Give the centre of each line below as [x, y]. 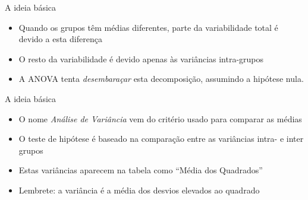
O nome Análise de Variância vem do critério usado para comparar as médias [160, 118]
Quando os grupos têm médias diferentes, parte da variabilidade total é [148, 27]
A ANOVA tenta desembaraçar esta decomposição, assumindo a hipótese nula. [161, 79]
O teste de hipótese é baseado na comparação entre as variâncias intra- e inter [161, 139]
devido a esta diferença [60, 39]
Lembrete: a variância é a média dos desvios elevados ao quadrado [139, 190]
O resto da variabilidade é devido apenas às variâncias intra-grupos [141, 58]
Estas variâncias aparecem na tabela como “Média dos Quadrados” [141, 170]
